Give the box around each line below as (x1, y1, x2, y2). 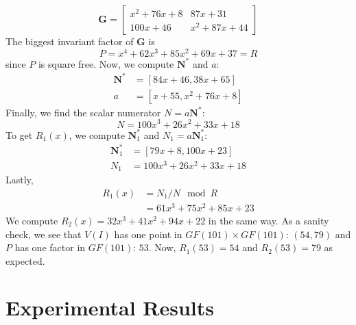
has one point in (114, 226, 182, 241)
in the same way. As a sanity (208, 213, 329, 227)
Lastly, (5, 172, 34, 187)
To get (5, 127, 33, 142)
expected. (5, 253, 45, 268)
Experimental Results (5, 294, 214, 322)
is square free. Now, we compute (38, 56, 174, 70)
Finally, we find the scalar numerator (5, 105, 161, 119)
